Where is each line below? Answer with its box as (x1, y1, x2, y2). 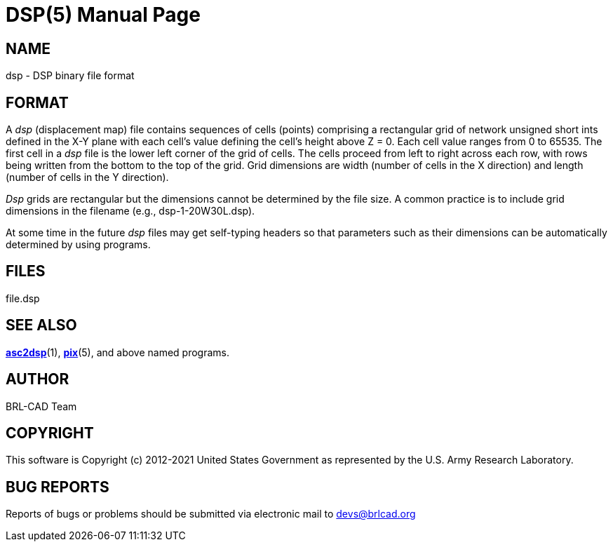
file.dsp (6, 292, 40, 304)
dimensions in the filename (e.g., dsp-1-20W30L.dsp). (6, 205, 255, 217)
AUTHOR (6, 370, 69, 389)
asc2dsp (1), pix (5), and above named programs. (6, 346, 230, 358)
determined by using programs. (6, 238, 151, 251)
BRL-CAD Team (6, 400, 77, 412)
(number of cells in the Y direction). (6, 171, 169, 184)
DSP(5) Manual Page (6, 3, 201, 27)
